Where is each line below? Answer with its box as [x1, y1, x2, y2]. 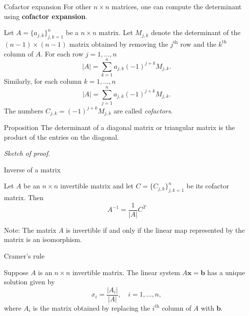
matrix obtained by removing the [69, 38, 168, 49]
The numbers [4, 105, 43, 115]
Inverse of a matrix [4, 164, 61, 174]
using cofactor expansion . [4, 11, 88, 21]
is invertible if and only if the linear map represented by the [66, 224, 245, 235]
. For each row [40, 48, 83, 58]
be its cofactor [186, 181, 229, 191]
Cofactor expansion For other [4, 1, 92, 11]
